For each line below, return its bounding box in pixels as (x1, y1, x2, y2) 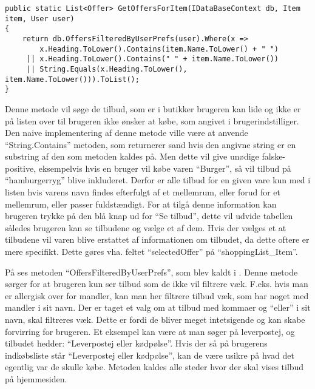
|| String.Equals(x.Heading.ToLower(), (26, 64, 188, 73)
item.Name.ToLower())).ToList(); (5, 75, 140, 84)
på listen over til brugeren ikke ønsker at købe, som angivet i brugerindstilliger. (5, 114, 299, 127)
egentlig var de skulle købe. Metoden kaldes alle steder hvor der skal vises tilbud (5, 360, 304, 373)
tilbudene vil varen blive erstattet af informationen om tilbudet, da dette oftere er (5, 233, 310, 246)
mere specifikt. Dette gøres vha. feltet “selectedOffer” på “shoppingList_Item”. (5, 245, 298, 258)
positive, (5, 161, 36, 174)
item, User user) (5, 14, 75, 23)
